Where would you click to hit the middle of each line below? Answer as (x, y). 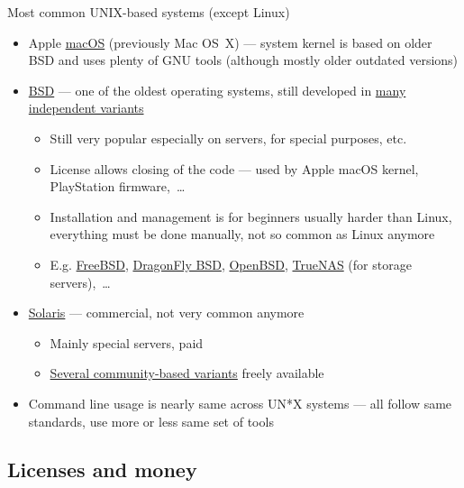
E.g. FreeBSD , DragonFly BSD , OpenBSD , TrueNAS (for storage (231, 264)
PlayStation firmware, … (118, 186)
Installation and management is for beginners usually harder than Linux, (251, 216)
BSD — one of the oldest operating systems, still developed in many (217, 90)
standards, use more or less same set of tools (151, 421)
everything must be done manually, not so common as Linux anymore (242, 234)
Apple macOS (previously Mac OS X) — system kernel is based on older (230, 42)
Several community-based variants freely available (187, 373)
